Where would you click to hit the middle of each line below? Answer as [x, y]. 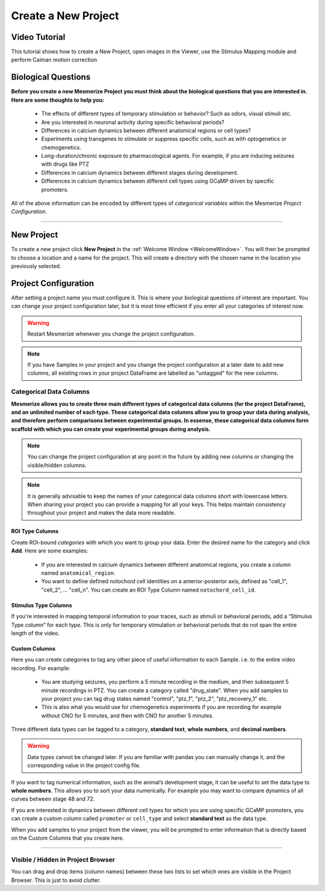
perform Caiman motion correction [54, 60]
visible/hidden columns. [57, 465]
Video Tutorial [38, 37]
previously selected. [36, 266]
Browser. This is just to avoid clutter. [56, 880]
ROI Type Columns [35, 531]
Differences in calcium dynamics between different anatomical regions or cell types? [146, 130]
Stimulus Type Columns [42, 605]
